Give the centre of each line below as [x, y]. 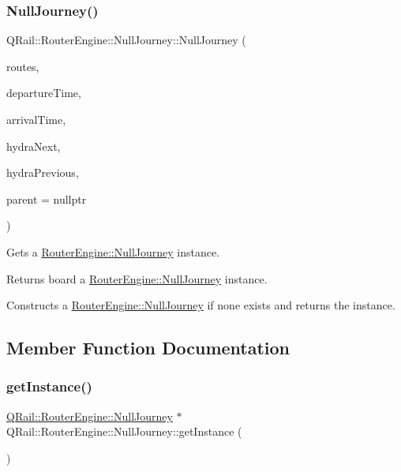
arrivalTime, [36, 119]
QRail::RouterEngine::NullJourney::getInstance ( [124, 431]
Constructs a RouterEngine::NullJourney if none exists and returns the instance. [201, 305]
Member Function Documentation [148, 348]
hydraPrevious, [43, 172]
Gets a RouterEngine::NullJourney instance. [113, 251]
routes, [23, 66]
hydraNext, [34, 146]
